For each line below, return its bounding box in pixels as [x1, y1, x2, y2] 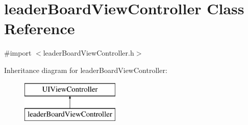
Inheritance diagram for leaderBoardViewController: [4, 64, 167, 75]
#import [4, 47, 32, 58]
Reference [4, 18, 75, 39]
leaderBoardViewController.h [43, 47, 134, 58]
